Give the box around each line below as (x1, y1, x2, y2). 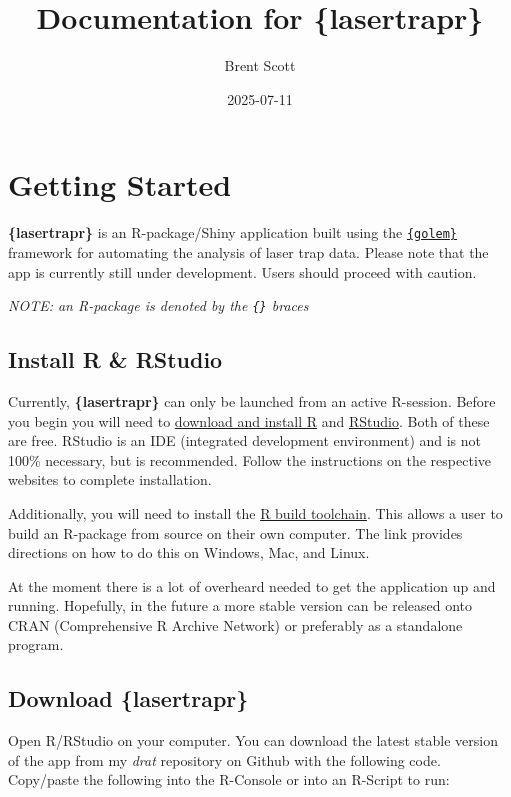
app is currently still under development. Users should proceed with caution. (8, 261, 477, 282)
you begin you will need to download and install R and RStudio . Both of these (8, 410, 490, 431)
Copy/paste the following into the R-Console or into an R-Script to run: (8, 769, 450, 790)
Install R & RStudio (8, 344, 223, 375)
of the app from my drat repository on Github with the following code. (8, 749, 441, 770)
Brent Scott (224, 55, 296, 76)
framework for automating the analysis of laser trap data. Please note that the (8, 241, 489, 262)
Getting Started (8, 164, 232, 205)
